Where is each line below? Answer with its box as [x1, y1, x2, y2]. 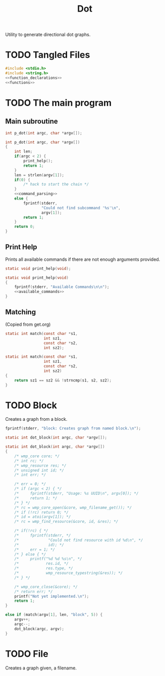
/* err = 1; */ [14, 547, 56, 552]
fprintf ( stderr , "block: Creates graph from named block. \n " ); [5, 426, 141, 431]
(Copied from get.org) [5, 321, 51, 327]
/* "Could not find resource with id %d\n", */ [14, 538, 143, 543]
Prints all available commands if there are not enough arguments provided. [5, 256, 160, 262]
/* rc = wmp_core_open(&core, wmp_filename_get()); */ [14, 505, 132, 510]
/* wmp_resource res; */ [14, 463, 67, 468]
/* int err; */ [14, 472, 46, 477]
